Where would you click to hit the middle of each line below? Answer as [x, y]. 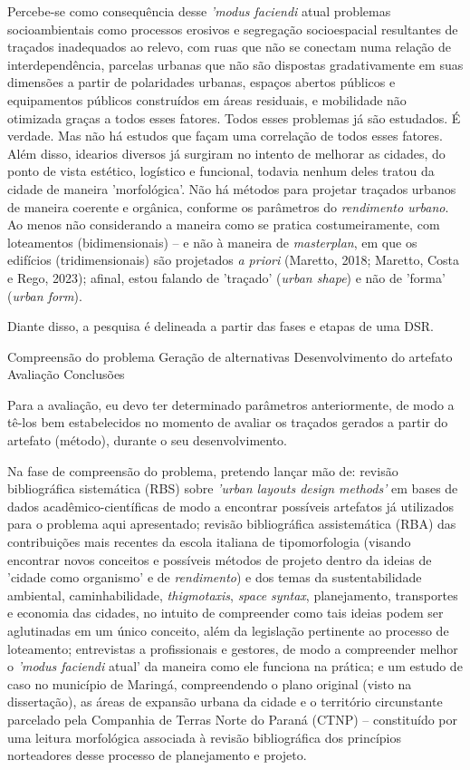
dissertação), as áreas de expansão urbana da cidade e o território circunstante [225, 702]
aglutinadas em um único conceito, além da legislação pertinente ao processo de [228, 630]
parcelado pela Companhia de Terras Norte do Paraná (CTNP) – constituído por [233, 719]
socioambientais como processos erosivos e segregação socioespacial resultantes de [233, 29]
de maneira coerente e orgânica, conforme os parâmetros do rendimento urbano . [228, 206]
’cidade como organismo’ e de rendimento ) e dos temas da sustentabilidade [215, 577]
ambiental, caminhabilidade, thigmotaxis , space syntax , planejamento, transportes [233, 595]
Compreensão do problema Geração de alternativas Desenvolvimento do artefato [230, 356]
